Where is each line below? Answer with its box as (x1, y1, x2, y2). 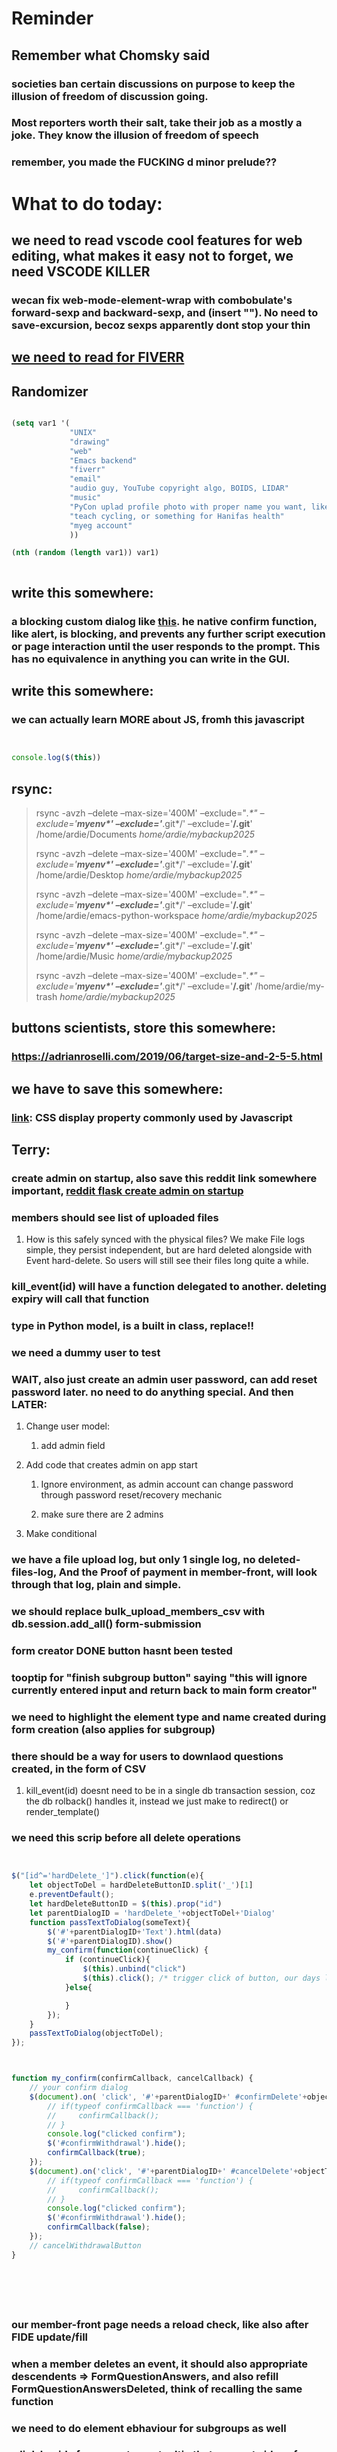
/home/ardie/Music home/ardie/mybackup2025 (35, 950, 233, 962)
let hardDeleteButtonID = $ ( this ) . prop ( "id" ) (29, 1899, 223, 1909)
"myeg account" (69, 520, 133, 531)
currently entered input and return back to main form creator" (11, 1683, 318, 1697)
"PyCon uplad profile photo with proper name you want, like (69, 502, 330, 512)
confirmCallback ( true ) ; (47, 2148, 146, 2158)
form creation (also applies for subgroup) (11, 1722, 216, 1736)
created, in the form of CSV (11, 1762, 147, 1776)
